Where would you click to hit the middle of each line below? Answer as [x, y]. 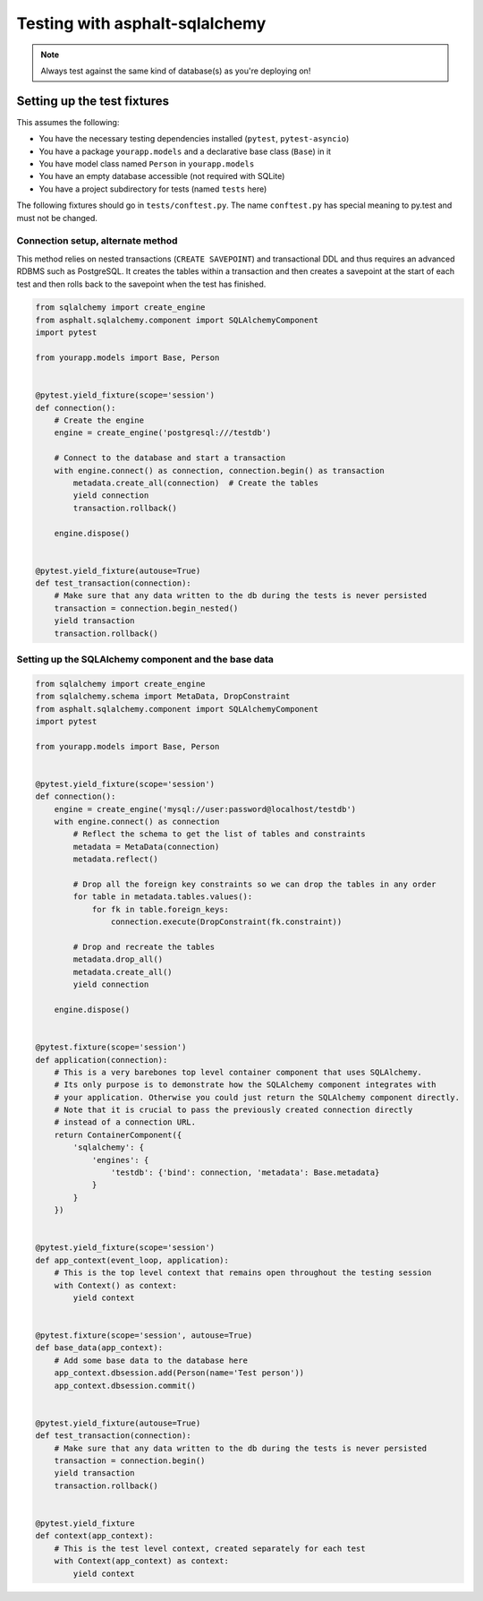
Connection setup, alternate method [97, 241]
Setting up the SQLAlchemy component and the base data [145, 659]
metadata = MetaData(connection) [146, 847]
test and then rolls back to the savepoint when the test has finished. [141, 284]
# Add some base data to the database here [151, 1360]
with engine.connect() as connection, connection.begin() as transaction [219, 471]
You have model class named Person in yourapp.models [147, 164]
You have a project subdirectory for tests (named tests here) [153, 189]
